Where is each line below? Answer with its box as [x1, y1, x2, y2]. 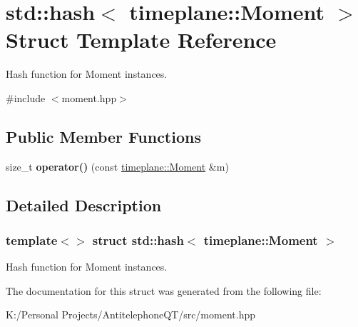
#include [6, 90, 46, 105]
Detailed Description [6, 193, 162, 216]
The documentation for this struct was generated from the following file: [6, 283, 322, 298]
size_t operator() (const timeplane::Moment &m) [6, 159, 229, 173]
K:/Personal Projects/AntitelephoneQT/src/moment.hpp [6, 307, 255, 322]
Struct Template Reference [6, 25, 277, 54]
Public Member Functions [6, 125, 201, 147]
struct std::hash [92, 231, 184, 248]
